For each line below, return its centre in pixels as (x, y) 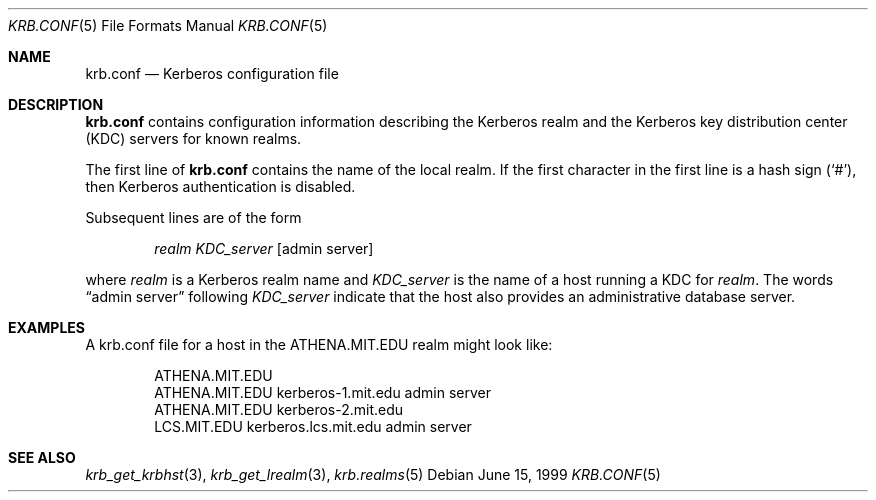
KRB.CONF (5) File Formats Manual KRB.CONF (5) (168, 25)
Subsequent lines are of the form (193, 217)
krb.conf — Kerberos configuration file (212, 73)
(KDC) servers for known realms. (193, 138)
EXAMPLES (46, 327)
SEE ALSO (42, 457)
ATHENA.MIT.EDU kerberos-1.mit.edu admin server (322, 392)
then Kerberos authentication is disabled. (220, 186)
